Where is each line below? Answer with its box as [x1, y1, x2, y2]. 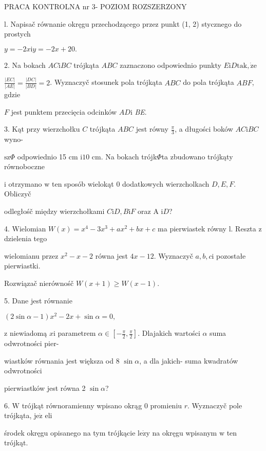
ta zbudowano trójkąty [161, 151, 233, 161]
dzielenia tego [4, 233, 47, 244]
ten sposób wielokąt [51, 178, 114, 189]
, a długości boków [175, 123, 233, 134]
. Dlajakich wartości [138, 328, 200, 338]
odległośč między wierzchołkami [4, 205, 105, 216]
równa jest [95, 250, 128, 261]
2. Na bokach [4, 59, 46, 70]
